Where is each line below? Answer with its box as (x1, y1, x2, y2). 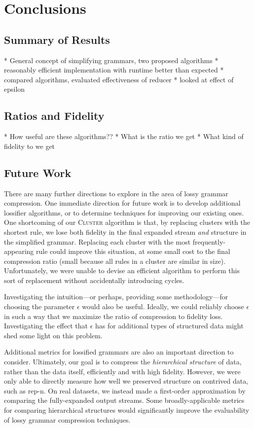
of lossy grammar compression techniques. (4, 414, 131, 425)
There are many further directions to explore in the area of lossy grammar (4, 188, 228, 198)
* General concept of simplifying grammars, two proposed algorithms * (4, 55, 218, 65)
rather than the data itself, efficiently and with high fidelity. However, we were (4, 366, 241, 376)
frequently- (192, 236, 225, 247)
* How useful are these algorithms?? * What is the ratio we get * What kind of (4, 131, 244, 142)
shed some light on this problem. (4, 330, 103, 340)
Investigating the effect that (4, 321, 88, 331)
